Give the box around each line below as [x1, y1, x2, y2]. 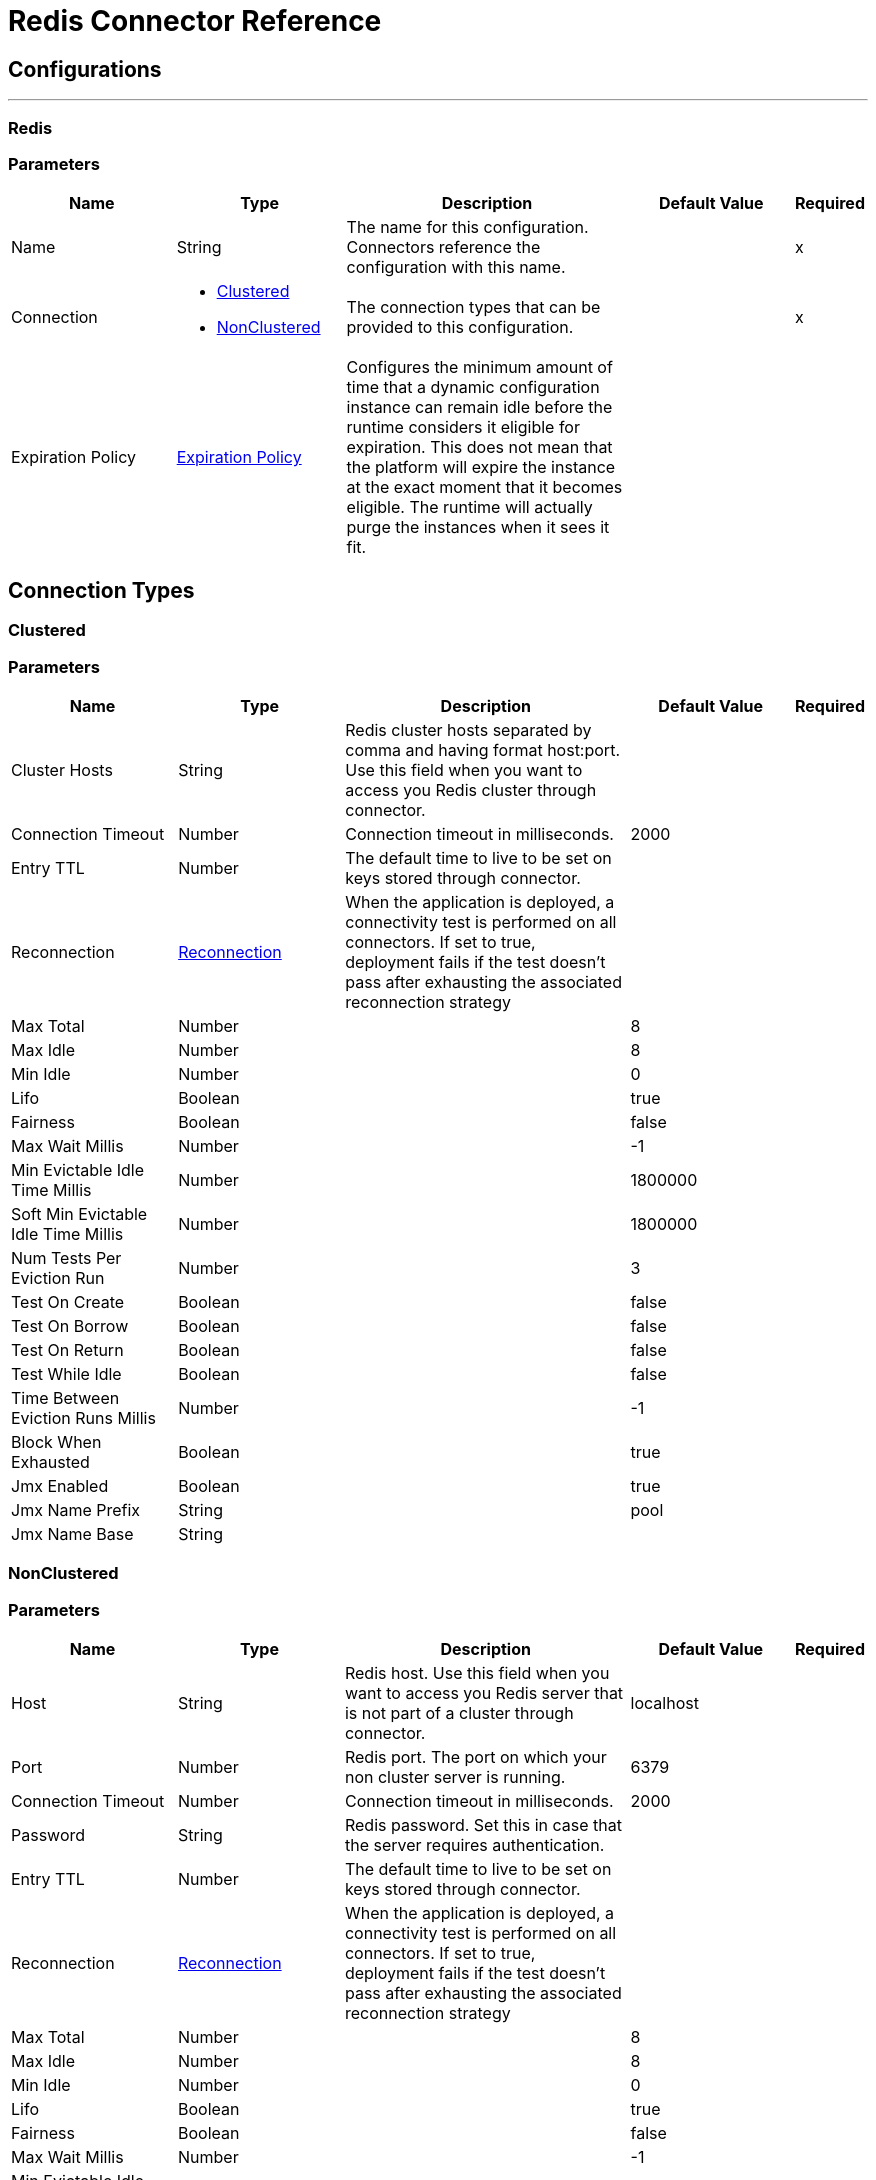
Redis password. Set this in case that [344, 1815, 622, 1836]
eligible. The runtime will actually [346, 497, 593, 518]
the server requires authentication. [344, 1835, 605, 1856]
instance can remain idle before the [346, 397, 613, 418]
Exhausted [11, 1451, 90, 1472]
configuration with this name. [346, 257, 566, 278]
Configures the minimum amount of [346, 357, 613, 378]
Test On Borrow [11, 1315, 129, 1336]
